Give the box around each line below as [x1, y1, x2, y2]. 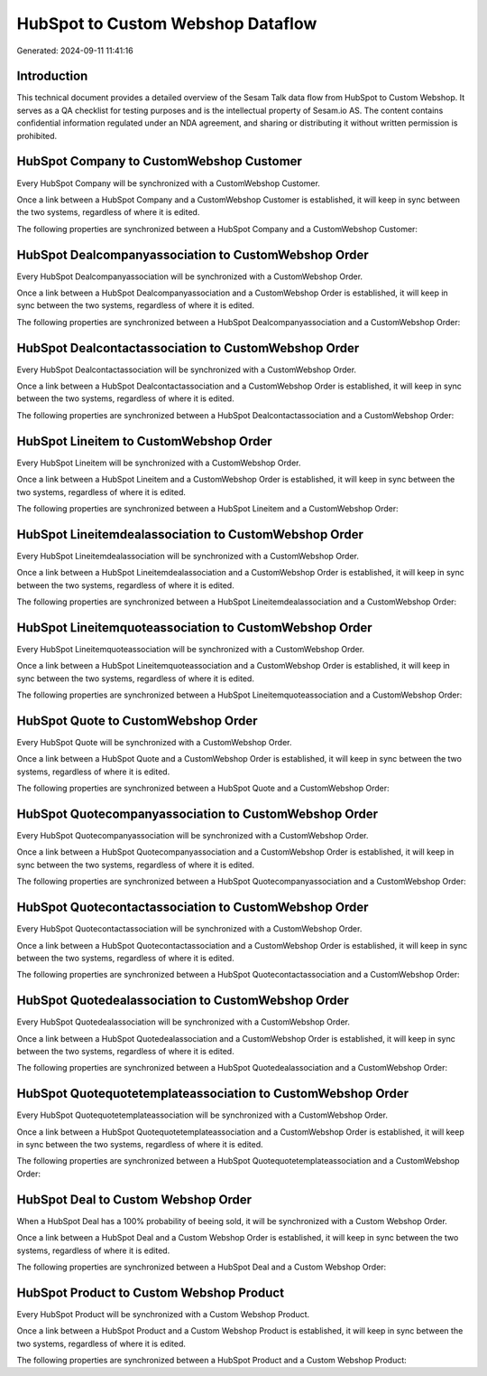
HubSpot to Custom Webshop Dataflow [16, 14, 317, 33]
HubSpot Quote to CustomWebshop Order [16, 713, 258, 728]
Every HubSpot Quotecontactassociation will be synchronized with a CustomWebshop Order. [16, 923, 363, 934]
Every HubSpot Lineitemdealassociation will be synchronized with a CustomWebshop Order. [16, 550, 360, 561]
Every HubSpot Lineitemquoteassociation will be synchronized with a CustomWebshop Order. [16, 643, 365, 654]
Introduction [16, 69, 88, 84]
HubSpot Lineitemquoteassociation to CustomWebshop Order [16, 620, 373, 635]
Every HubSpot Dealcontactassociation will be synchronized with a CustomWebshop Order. [16, 364, 356, 375]
